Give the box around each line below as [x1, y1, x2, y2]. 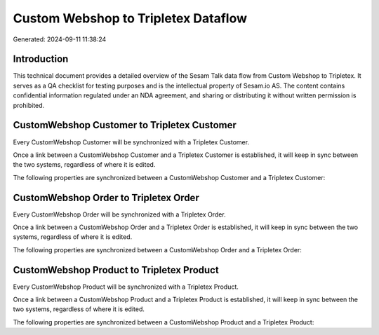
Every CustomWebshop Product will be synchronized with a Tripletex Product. [13, 282, 239, 291]
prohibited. [13, 101, 45, 109]
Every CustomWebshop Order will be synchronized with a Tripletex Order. [13, 210, 226, 219]
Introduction [13, 53, 69, 65]
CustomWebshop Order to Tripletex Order [13, 191, 199, 203]
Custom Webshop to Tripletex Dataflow [13, 11, 248, 26]
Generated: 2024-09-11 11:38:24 [13, 35, 107, 43]
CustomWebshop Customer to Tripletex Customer [13, 119, 237, 131]
